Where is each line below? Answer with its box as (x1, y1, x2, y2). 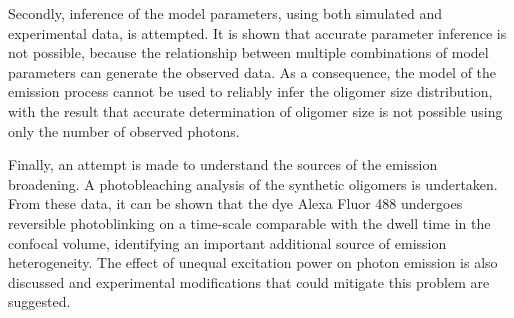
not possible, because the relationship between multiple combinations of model (8, 42, 489, 63)
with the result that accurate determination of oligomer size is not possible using (8, 100, 503, 121)
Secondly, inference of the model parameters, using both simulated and (8, 3, 442, 23)
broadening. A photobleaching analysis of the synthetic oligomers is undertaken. (8, 173, 498, 194)
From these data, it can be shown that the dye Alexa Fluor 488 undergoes (8, 193, 463, 214)
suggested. (8, 291, 71, 312)
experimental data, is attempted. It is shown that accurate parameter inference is (8, 22, 507, 43)
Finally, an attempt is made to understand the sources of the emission (8, 154, 438, 175)
